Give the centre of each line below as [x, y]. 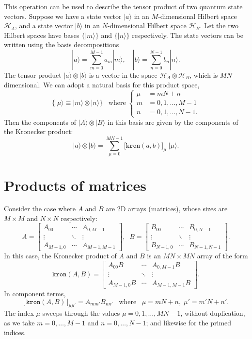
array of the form [222, 256]
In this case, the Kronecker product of [60, 256]
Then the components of [40, 122]
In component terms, [35, 293]
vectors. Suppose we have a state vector [63, 16]
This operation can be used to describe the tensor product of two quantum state [123, 6]
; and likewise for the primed [189, 322]
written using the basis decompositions [62, 44]
